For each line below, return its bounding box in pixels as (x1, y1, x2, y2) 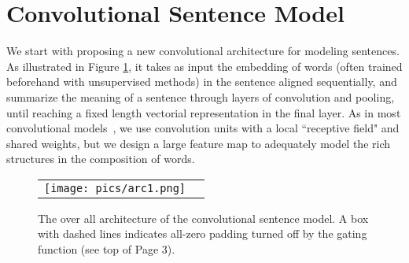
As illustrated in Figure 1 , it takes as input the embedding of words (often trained (6, 57, 403, 74)
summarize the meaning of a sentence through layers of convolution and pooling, (6, 88, 395, 105)
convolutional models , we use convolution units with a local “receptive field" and (6, 120, 400, 136)
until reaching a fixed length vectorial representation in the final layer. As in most (6, 104, 401, 120)
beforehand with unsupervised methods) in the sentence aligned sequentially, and (6, 73, 397, 90)
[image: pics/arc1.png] (44, 181, 186, 194)
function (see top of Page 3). (38, 241, 175, 257)
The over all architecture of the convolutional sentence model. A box (38, 209, 369, 226)
